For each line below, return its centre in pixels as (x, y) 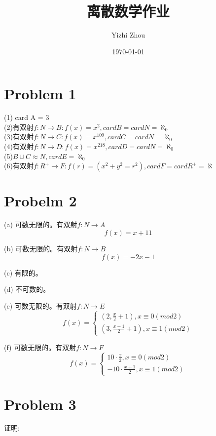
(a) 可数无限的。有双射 (41, 224)
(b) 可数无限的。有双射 (41, 248)
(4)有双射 (19, 146)
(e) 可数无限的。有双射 (40, 305)
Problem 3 (40, 404)
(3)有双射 (19, 137)
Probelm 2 (40, 201)
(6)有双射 (19, 166)
